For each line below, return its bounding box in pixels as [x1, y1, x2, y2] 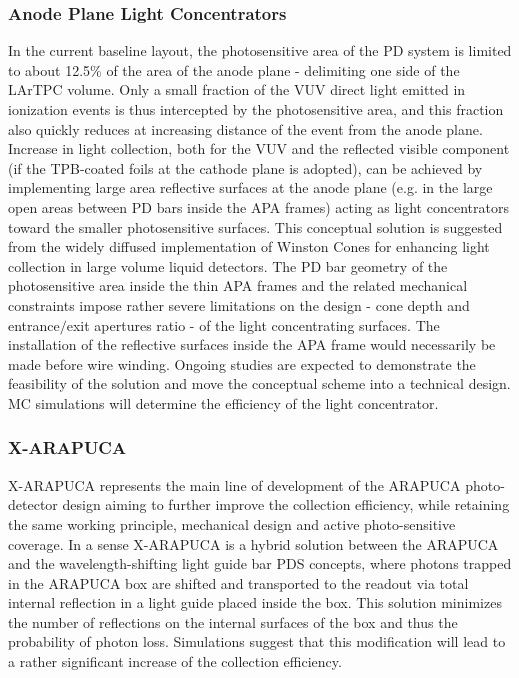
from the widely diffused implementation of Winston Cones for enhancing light [8, 236, 490, 257]
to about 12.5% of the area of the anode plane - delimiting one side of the [8, 59, 460, 80]
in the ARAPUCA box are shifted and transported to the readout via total [8, 572, 469, 593]
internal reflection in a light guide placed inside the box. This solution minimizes [8, 592, 502, 613]
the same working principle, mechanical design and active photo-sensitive [8, 513, 456, 534]
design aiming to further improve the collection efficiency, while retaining [62, 494, 510, 515]
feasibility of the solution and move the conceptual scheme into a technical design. [8, 373, 511, 394]
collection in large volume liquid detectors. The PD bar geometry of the [8, 255, 448, 276]
